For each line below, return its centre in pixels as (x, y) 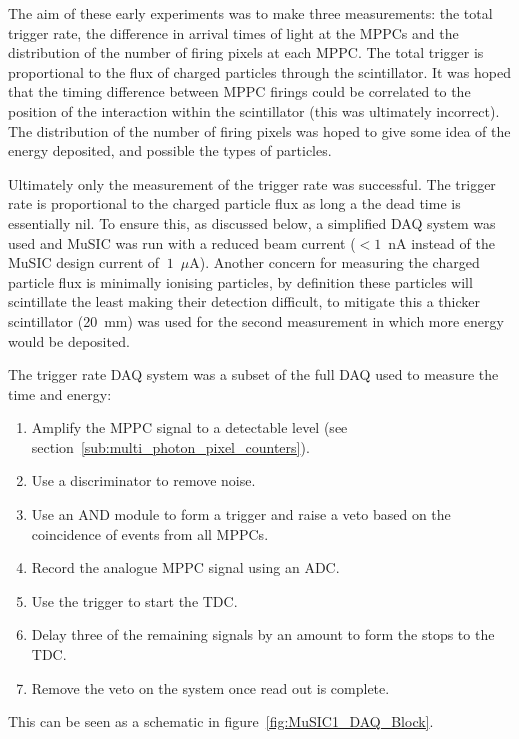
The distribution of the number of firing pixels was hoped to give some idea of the (259, 130)
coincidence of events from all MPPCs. (150, 533)
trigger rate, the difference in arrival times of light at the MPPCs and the (233, 32)
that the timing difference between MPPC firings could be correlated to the (239, 91)
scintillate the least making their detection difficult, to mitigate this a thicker (244, 301)
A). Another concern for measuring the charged (334, 262)
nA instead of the (441, 242)
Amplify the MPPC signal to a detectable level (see (189, 427)
